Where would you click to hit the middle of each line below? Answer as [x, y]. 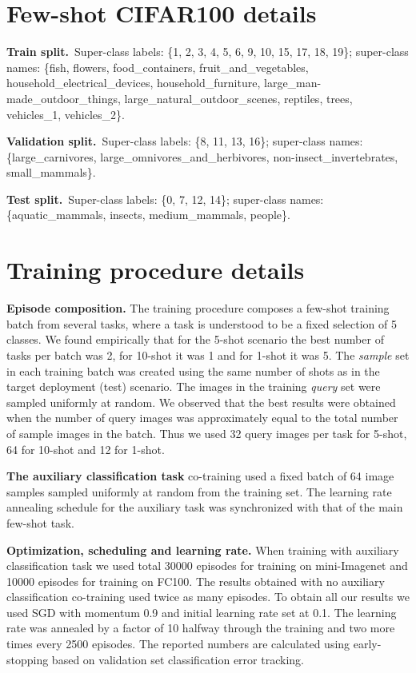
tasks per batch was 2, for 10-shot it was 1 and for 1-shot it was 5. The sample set [208, 354]
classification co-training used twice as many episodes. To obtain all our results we [208, 597]
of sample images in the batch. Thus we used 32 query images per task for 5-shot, [207, 433]
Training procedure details [156, 270]
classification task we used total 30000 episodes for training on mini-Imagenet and [207, 565]
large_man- [292, 83]
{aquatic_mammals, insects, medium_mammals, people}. [148, 215]
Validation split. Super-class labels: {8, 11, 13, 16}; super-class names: [185, 141]
